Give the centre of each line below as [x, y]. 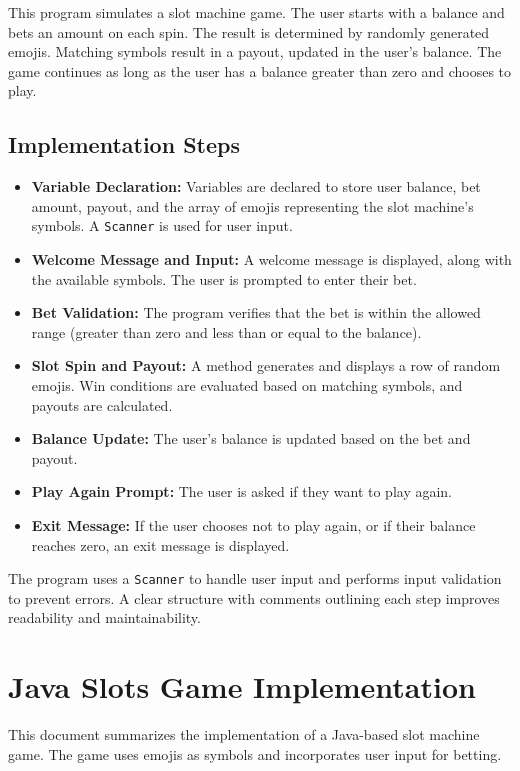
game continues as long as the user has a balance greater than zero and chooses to [260, 70]
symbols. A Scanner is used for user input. [162, 225]
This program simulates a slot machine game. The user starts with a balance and [256, 12]
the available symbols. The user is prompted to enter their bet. [224, 278]
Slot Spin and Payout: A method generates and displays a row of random [266, 365]
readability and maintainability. [104, 617]
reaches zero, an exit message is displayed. [160, 544]
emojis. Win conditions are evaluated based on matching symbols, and [247, 384]
